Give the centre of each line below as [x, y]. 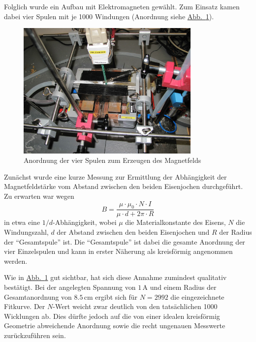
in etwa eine [22, 222]
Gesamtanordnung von [38, 296]
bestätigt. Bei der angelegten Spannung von [70, 287]
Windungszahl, [26, 232]
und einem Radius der [183, 287]
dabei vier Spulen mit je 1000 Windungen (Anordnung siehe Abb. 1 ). [109, 16]
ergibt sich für [116, 296]
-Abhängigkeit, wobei [85, 222]
